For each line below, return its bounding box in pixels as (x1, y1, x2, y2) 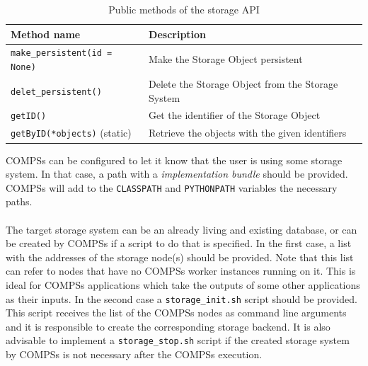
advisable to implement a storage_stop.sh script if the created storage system (6, 333, 350, 348)
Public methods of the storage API (108, 2, 260, 16)
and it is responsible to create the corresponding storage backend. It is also (6, 319, 330, 333)
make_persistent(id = (11, 48, 113, 59)
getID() (11, 111, 47, 122)
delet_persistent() (11, 86, 102, 97)
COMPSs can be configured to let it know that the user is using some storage (6, 152, 343, 167)
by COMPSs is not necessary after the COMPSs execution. (6, 347, 263, 361)
